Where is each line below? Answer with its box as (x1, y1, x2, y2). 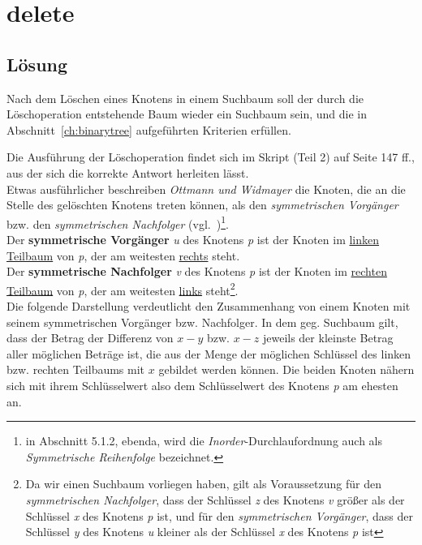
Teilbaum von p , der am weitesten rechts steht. (6, 247, 240, 264)
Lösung (6, 51, 68, 76)
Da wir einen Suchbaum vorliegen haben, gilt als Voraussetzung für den (25, 475, 381, 492)
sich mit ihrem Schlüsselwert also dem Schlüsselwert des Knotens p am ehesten (6, 376, 398, 393)
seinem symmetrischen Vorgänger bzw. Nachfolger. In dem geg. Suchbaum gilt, (6, 313, 398, 330)
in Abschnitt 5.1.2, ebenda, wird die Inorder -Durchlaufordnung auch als (25, 432, 383, 449)
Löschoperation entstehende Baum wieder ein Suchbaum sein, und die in (6, 105, 368, 122)
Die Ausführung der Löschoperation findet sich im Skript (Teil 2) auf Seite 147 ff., (6, 148, 415, 165)
